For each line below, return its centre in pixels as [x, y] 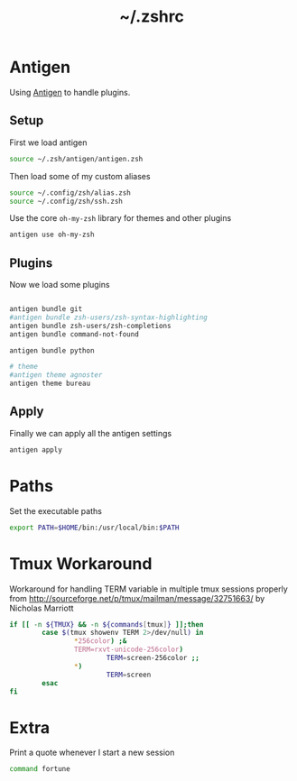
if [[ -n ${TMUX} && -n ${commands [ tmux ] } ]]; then [107, 624]
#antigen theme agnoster [56, 375]
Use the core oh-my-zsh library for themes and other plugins [121, 218]
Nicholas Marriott [42, 608]
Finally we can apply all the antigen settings [91, 433]
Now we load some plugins [60, 285]
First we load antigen [48, 142]
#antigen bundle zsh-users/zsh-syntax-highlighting [108, 317]
